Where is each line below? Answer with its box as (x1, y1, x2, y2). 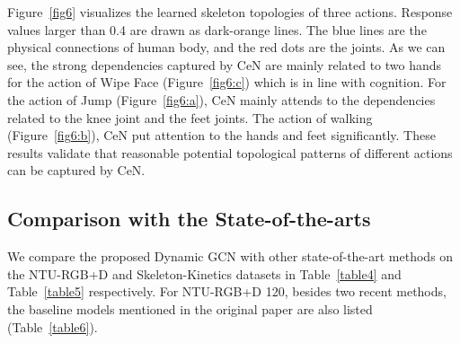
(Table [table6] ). (7, 317, 98, 336)
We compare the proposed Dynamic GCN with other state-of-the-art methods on (7, 247, 454, 266)
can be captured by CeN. (7, 161, 146, 180)
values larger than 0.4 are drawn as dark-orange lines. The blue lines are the (7, 20, 427, 39)
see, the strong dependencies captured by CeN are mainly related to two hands (7, 55, 442, 74)
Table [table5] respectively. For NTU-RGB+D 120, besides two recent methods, (7, 282, 447, 301)
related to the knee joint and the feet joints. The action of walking (7, 108, 373, 127)
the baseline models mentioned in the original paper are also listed (7, 299, 373, 318)
